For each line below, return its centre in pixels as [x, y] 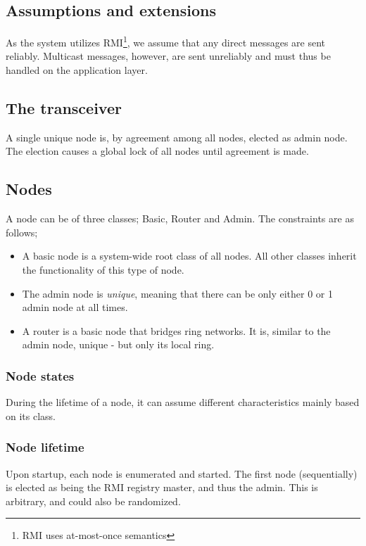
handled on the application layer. [77, 70]
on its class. [31, 415]
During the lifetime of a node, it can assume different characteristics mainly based [183, 402]
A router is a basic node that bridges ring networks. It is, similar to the [176, 330]
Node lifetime [45, 447]
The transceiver [64, 108]
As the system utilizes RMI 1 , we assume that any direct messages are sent [165, 41]
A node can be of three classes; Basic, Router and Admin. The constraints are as [180, 218]
